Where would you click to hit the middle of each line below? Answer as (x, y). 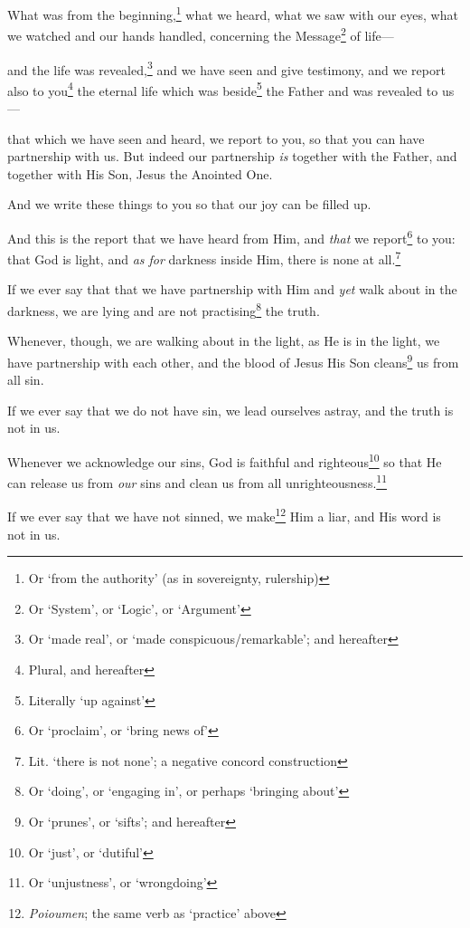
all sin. (26, 380)
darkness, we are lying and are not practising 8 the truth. (164, 309)
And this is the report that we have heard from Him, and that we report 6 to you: (231, 236)
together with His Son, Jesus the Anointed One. (140, 173)
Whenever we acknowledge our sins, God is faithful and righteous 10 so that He (225, 460)
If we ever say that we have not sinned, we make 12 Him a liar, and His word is (224, 515)
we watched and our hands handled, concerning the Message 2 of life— (201, 34)
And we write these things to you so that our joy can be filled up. (189, 204)
